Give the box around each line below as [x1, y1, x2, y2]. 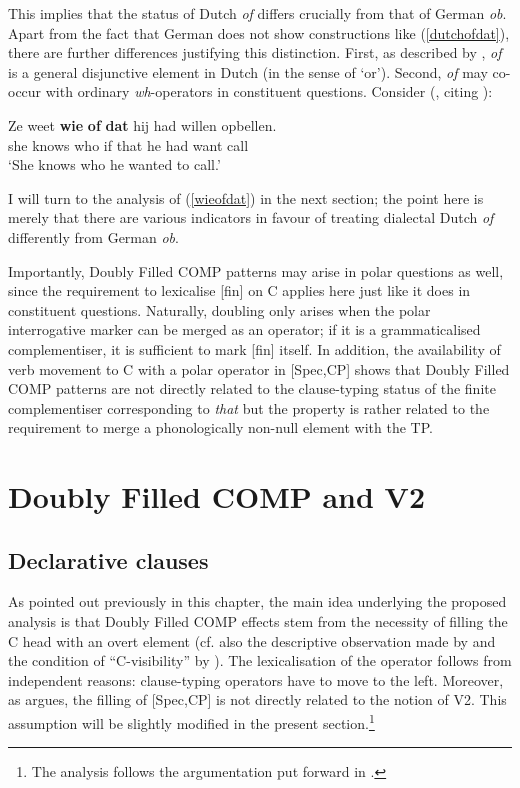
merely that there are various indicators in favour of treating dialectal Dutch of [8, 207, 494, 228]
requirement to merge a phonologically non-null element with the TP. [8, 417, 433, 438]
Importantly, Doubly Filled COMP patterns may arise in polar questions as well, [8, 260, 504, 281]
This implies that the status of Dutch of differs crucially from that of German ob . [8, 3, 507, 23]
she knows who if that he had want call [8, 134, 249, 155]
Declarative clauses [8, 544, 209, 575]
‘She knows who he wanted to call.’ [8, 154, 221, 175]
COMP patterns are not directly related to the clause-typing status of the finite [8, 378, 496, 399]
